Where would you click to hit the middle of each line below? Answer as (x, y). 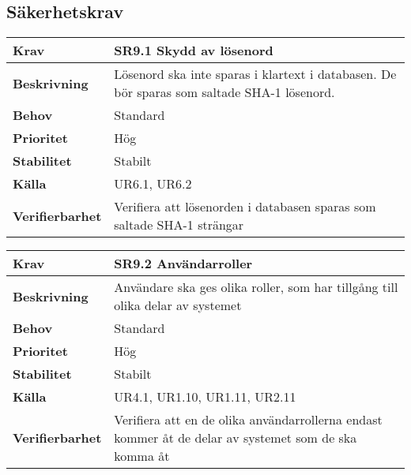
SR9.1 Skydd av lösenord (194, 50)
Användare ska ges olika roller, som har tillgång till (256, 287)
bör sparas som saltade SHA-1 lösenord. (224, 92)
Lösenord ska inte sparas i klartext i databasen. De (255, 74)
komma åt (142, 456)
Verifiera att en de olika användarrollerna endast (248, 420)
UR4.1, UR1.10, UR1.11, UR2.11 (205, 397)
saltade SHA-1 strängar (179, 225)
